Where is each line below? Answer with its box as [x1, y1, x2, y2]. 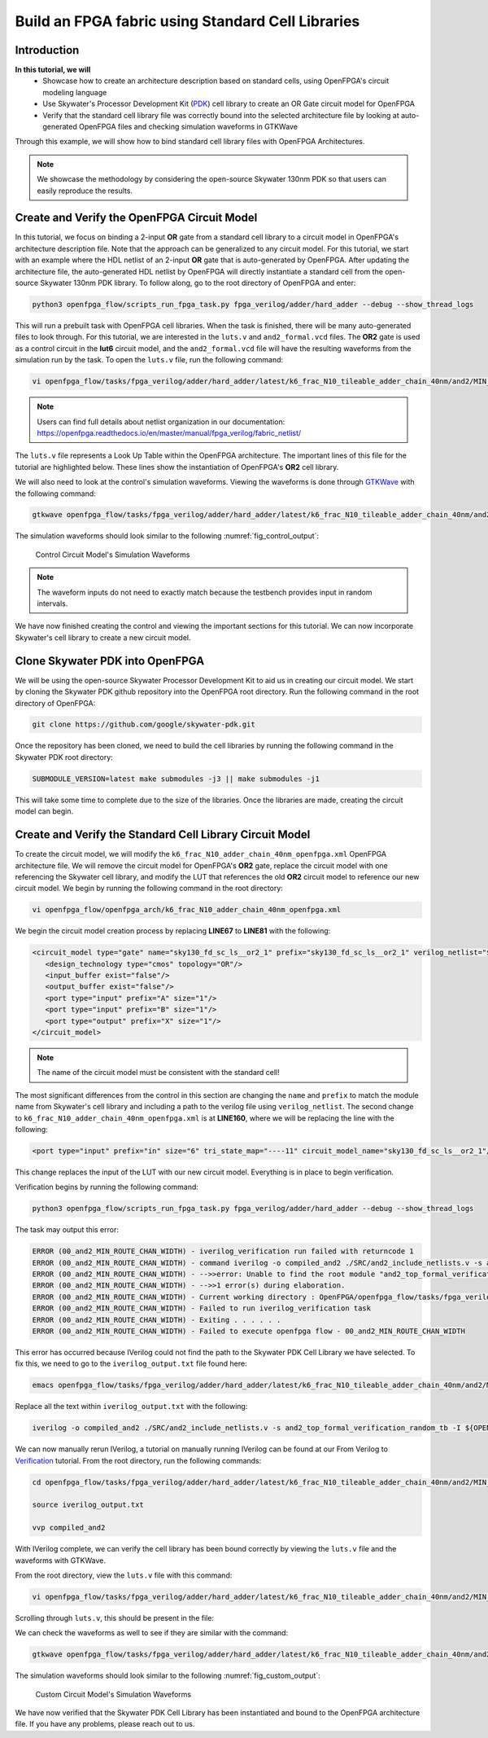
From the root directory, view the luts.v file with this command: [15, 1570, 233, 1580]
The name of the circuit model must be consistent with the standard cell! [37, 1068, 280, 1077]
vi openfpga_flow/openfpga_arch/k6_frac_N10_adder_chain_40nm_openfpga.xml [32, 905, 342, 915]
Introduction [15, 43, 80, 57]
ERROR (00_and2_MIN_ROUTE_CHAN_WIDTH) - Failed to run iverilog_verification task [32, 1304, 372, 1313]
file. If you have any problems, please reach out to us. [15, 1719, 195, 1729]
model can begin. [15, 806, 73, 816]
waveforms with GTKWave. [15, 1556, 106, 1565]
